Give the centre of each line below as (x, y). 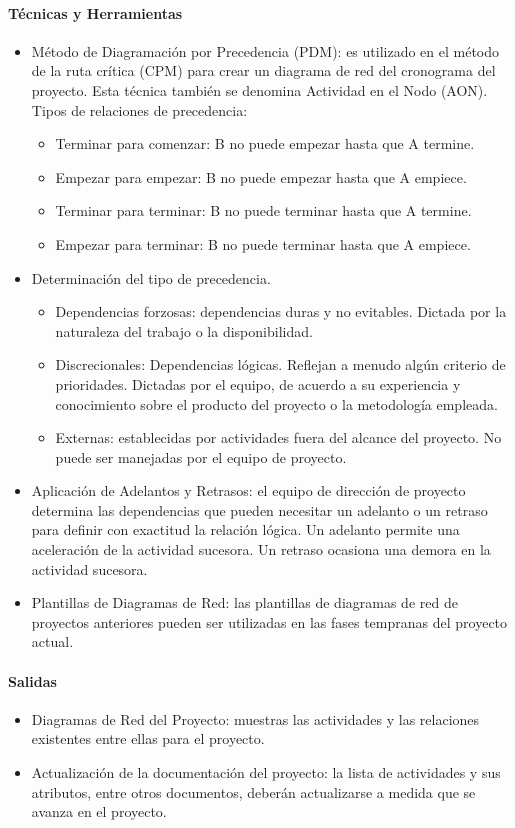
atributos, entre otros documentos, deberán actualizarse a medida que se (253, 791)
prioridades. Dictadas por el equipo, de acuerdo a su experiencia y (258, 383)
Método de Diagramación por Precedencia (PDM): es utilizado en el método (265, 50)
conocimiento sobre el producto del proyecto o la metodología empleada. (276, 403)
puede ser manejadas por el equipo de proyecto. (201, 456)
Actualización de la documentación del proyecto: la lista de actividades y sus (266, 772)
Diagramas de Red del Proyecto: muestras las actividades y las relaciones (255, 718)
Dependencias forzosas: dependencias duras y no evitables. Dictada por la (281, 311)
